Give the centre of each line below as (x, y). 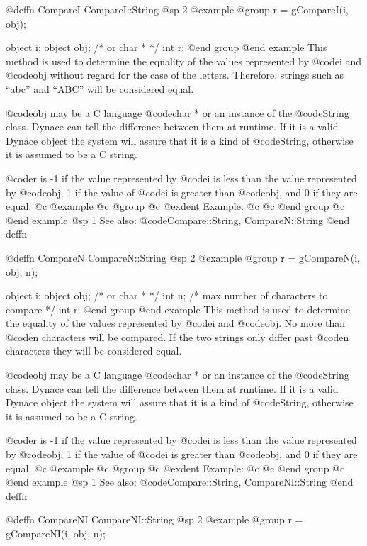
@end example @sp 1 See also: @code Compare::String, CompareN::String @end (178, 219)
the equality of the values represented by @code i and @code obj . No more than (176, 323)
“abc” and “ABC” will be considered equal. (100, 88)
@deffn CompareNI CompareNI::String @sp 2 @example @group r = (154, 519)
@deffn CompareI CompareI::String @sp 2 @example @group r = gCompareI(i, (177, 9)
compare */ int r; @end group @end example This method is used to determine (178, 309)
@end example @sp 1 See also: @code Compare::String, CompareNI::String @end (180, 482)
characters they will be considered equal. (94, 351)
